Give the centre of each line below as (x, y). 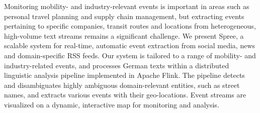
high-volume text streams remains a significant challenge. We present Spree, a (124, 35)
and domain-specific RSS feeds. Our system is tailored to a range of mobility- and (130, 55)
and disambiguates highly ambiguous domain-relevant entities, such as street (122, 85)
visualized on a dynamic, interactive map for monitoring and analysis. (112, 104)
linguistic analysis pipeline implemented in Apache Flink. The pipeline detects (124, 75)
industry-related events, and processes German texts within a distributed (117, 65)
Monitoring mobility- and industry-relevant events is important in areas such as (127, 6)
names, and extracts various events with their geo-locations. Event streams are (125, 95)
